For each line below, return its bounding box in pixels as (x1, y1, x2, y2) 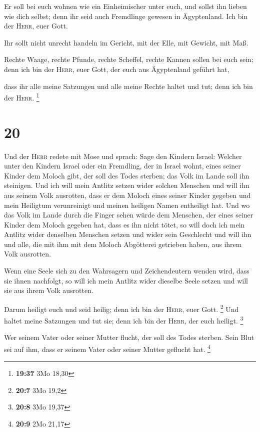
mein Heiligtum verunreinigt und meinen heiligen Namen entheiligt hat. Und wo (4, 199, 250, 210)
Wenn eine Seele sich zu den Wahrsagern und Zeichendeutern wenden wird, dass (4, 265, 249, 276)
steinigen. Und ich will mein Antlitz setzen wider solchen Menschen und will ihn (4, 180, 249, 190)
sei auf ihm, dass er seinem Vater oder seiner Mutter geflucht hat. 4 (4, 342, 210, 354)
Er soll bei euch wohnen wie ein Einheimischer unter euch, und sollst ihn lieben (4, 1, 247, 11)
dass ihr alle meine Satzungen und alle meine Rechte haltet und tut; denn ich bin (4, 80, 253, 91)
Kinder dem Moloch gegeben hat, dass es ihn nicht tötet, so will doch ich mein (4, 219, 245, 229)
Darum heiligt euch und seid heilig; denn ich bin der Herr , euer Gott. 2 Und (4, 302, 239, 314)
